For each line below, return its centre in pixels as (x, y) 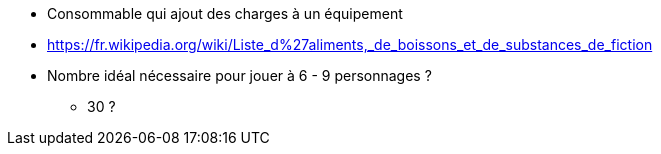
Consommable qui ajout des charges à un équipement (225, 13)
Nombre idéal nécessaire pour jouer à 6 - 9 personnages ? (239, 75)
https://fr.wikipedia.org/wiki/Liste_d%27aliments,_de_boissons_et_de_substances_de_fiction (350, 44)
